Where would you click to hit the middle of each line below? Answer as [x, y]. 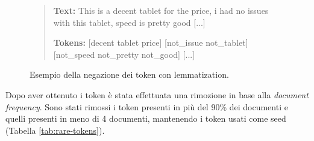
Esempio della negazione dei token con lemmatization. [129, 74]
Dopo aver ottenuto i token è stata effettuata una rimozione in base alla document [157, 94]
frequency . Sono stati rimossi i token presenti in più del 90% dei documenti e [147, 106]
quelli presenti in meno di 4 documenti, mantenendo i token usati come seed [146, 118]
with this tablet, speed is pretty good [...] [129, 22]
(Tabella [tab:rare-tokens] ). [55, 130]
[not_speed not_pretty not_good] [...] [124, 54]
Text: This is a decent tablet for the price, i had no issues [161, 10]
